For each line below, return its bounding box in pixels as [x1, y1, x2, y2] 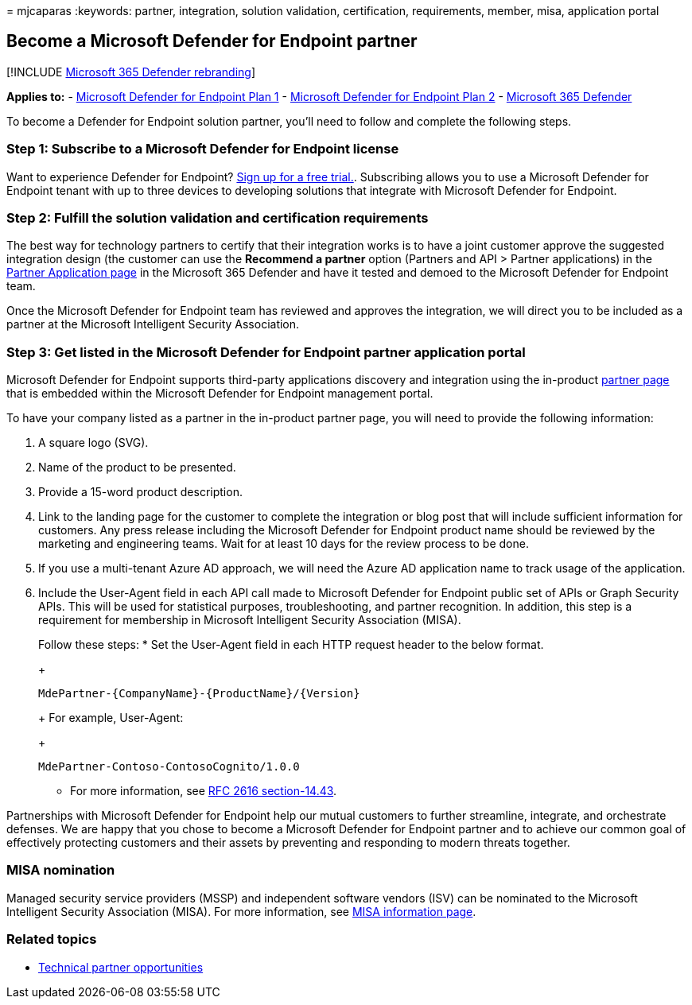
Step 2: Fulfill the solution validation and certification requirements [6, 209, 429, 226]
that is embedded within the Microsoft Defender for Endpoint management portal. [6, 386, 433, 401]
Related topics [6, 931, 97, 948]
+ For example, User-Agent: [38, 711, 184, 725]
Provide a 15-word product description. [38, 485, 243, 499]
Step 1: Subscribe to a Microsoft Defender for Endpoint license [6, 141, 399, 157]
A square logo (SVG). [38, 436, 149, 450]
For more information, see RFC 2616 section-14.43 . [70, 784, 337, 798]
